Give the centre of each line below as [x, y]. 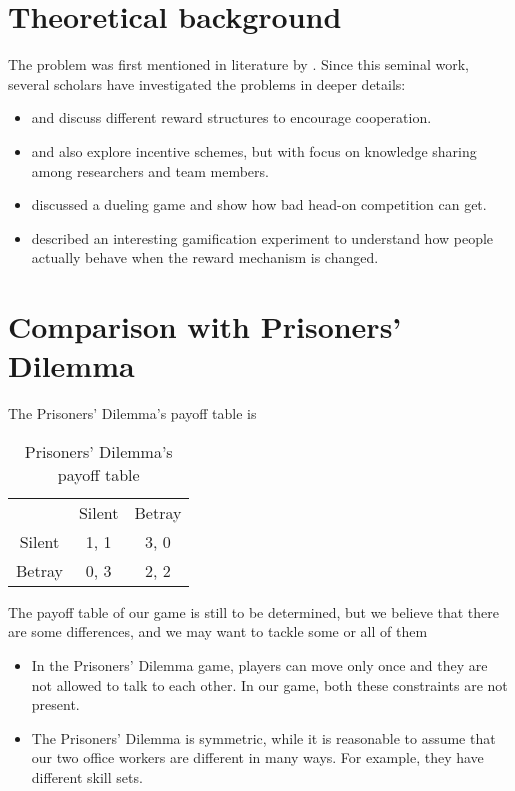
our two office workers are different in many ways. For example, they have [257, 757]
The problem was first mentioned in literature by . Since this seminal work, [238, 64]
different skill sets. [87, 776]
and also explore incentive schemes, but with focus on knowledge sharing [254, 150]
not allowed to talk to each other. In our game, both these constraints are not [269, 684]
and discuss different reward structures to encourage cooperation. [231, 117]
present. [55, 704]
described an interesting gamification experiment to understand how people [262, 237]
